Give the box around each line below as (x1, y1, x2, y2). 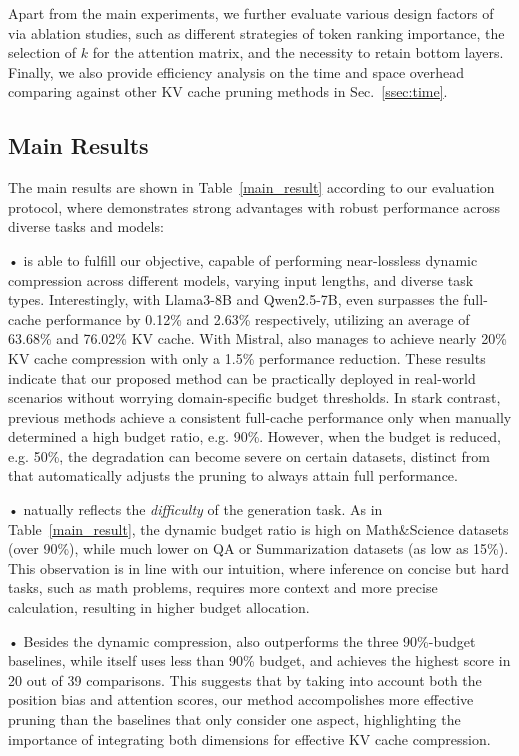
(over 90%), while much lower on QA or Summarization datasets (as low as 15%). (8, 538, 509, 559)
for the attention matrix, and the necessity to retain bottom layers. (92, 42, 504, 63)
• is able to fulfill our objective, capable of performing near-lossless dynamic (8, 249, 478, 270)
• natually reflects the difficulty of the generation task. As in (8, 499, 383, 520)
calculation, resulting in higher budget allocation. (8, 597, 310, 618)
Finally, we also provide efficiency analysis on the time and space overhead (8, 61, 464, 82)
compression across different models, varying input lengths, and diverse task (8, 269, 474, 290)
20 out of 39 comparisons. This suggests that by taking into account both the (8, 669, 482, 690)
